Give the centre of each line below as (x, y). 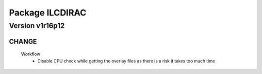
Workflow (31, 54)
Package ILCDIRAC (48, 13)
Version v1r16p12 (37, 26)
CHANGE (23, 41)
